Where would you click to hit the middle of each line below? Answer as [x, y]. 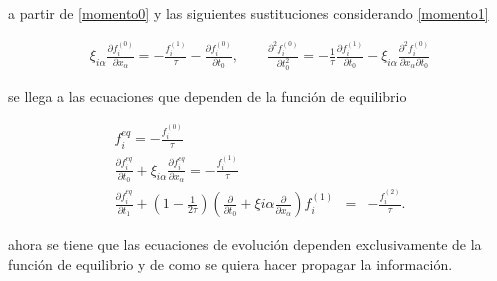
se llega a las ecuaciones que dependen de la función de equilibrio [207, 95]
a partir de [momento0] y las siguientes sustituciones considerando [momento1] [248, 13]
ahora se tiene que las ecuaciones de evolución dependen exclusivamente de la [245, 244]
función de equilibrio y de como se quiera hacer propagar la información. [230, 263]
